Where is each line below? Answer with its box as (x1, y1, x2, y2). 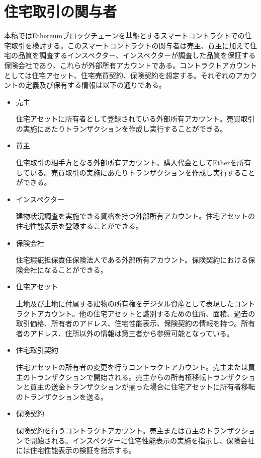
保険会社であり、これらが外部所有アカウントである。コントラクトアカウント (4, 59, 257, 70)
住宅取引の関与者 (4, 1, 117, 22)
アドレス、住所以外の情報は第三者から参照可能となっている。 (30, 328, 234, 338)
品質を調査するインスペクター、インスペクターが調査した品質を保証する (18, 50, 256, 60)
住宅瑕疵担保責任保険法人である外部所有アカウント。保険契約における (16, 254, 248, 265)
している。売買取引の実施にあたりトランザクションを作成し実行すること (16, 167, 255, 177)
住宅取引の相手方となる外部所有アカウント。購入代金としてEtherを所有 (16, 157, 251, 168)
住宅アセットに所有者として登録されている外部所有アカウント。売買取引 (16, 113, 255, 124)
